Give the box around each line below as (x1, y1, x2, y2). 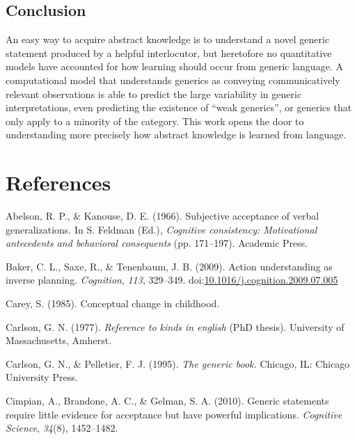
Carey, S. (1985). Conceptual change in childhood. (6, 296, 220, 311)
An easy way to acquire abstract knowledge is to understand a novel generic (6, 32, 330, 47)
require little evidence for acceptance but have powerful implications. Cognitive (6, 407, 342, 421)
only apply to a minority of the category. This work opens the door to (6, 113, 304, 128)
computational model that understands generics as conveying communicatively (6, 72, 340, 87)
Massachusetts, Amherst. (6, 333, 112, 348)
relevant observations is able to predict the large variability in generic (6, 86, 302, 101)
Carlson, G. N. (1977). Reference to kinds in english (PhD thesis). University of (6, 319, 344, 334)
